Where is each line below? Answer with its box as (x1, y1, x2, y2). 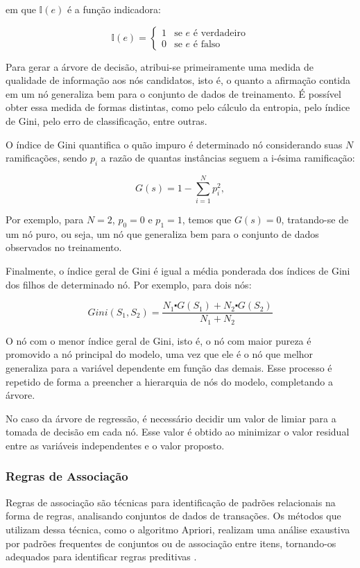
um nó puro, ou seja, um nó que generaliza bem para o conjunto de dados (6, 226, 319, 241)
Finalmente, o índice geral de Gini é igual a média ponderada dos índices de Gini (6, 264, 350, 278)
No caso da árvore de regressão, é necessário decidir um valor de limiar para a (6, 411, 336, 425)
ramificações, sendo (6, 150, 87, 165)
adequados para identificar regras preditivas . (6, 549, 197, 564)
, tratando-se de (281, 212, 349, 227)
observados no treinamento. (6, 240, 122, 255)
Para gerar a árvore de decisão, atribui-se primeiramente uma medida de (6, 59, 314, 74)
